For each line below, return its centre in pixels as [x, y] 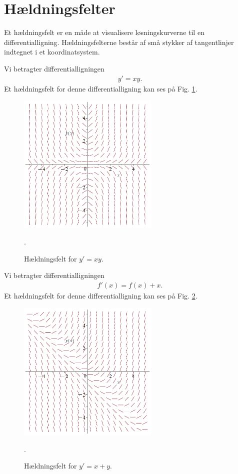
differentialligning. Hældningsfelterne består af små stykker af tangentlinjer [119, 42]
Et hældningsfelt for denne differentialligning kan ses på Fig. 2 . [101, 295]
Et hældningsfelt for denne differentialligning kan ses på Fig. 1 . [101, 88]
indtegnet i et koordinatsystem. [52, 52]
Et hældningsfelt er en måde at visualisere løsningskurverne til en [104, 32]
